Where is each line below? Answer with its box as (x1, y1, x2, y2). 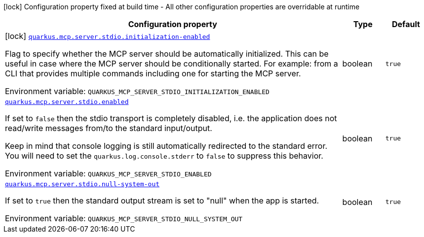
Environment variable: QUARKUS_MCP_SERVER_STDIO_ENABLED (5, 169, 212, 178)
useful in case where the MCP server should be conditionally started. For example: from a (5, 59, 338, 68)
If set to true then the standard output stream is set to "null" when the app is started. (5, 196, 319, 205)
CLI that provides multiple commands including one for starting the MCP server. (5, 68, 301, 78)
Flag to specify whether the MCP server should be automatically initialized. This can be (5, 49, 329, 59)
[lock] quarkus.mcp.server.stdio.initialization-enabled (5, 31, 210, 41)
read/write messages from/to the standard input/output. (5, 123, 212, 133)
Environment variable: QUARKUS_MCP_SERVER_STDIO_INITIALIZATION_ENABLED (5, 86, 270, 96)
